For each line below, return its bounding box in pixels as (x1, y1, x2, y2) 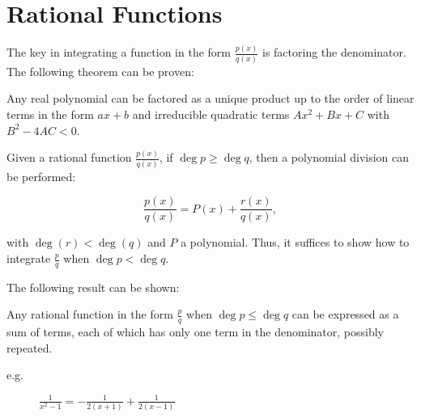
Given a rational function (6, 149, 132, 166)
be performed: (6, 167, 76, 184)
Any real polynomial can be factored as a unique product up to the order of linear (6, 90, 415, 107)
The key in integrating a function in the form (6, 44, 231, 61)
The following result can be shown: (6, 278, 180, 295)
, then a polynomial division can (249, 149, 410, 166)
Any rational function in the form (6, 306, 173, 323)
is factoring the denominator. (262, 44, 406, 61)
